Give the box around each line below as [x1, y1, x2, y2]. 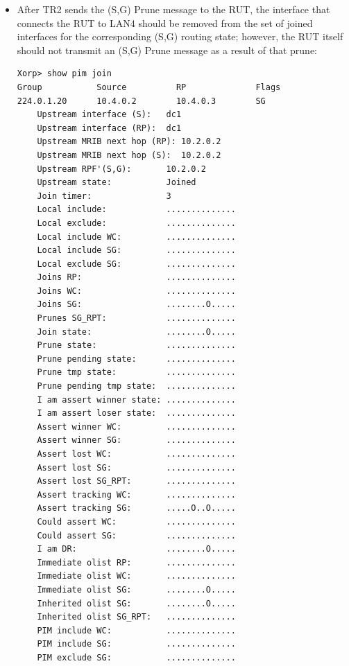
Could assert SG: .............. [37, 530, 236, 541]
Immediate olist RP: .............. [37, 557, 236, 568]
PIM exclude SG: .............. [37, 652, 236, 663]
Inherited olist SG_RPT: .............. [37, 612, 236, 622]
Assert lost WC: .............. [37, 449, 236, 459]
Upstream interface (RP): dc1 [37, 123, 182, 133]
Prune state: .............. [37, 340, 236, 351]
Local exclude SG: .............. [37, 258, 236, 269]
